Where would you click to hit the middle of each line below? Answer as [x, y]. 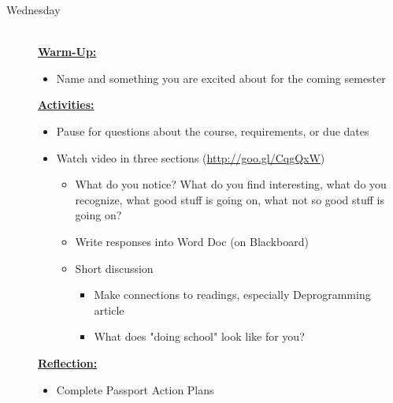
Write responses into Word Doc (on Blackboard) [192, 241]
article [109, 310]
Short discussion [114, 268]
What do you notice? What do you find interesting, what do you [231, 184]
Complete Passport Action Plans [135, 389]
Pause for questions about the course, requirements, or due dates [213, 131]
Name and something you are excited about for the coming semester [221, 78]
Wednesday [33, 9]
